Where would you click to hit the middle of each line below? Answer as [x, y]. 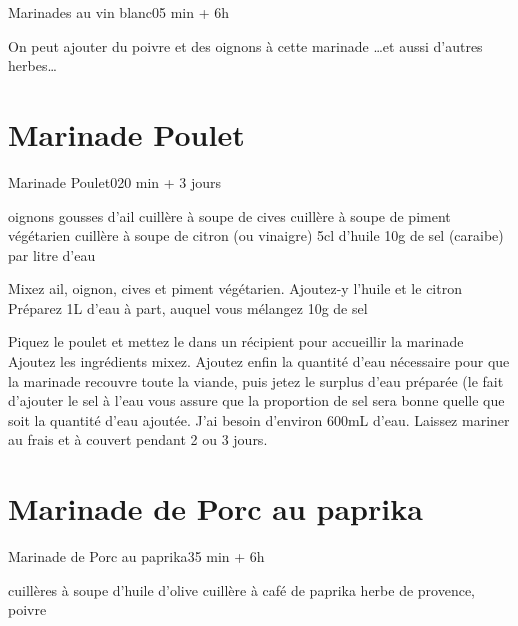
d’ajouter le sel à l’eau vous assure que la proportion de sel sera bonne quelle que [256, 400]
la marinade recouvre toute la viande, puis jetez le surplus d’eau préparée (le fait [256, 380]
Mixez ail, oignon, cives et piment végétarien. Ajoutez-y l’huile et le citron [235, 288]
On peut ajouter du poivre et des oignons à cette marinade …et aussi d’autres [245, 45]
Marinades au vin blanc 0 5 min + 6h [119, 12]
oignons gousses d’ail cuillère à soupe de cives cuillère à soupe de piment [229, 215]
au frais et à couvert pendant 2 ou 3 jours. [138, 439]
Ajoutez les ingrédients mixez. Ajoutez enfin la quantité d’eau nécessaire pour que [259, 361]
